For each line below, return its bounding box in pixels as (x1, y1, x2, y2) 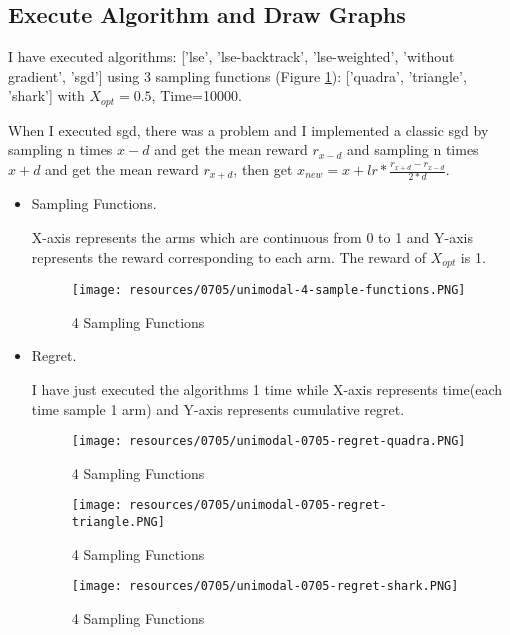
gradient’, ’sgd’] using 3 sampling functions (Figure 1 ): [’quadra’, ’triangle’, (8, 65, 467, 86)
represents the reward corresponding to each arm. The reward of (31, 246, 426, 267)
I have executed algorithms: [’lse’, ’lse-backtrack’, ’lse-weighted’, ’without (8, 46, 455, 67)
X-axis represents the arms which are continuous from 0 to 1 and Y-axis (31, 227, 474, 248)
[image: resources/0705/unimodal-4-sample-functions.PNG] (71, 283, 466, 298)
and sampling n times (347, 139, 479, 160)
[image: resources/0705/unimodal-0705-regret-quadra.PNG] (71, 434, 466, 449)
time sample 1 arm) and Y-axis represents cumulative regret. (31, 398, 405, 419)
